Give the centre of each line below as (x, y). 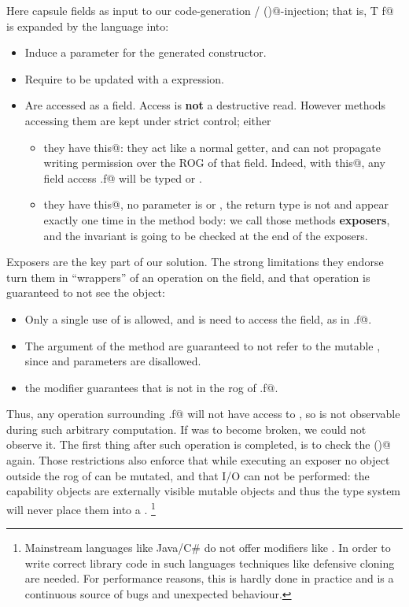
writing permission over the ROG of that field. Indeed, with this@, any (214, 163)
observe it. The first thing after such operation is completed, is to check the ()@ (199, 444)
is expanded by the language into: (88, 26)
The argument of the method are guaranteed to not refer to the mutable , (203, 345)
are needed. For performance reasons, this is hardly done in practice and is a (209, 578)
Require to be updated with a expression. (125, 78)
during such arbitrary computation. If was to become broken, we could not (186, 429)
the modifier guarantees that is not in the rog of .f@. (151, 387)
